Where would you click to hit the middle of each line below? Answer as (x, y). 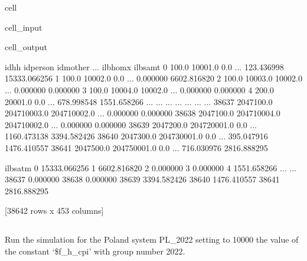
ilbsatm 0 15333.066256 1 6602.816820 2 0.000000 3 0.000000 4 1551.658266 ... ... (151, 167)
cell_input (24, 27)
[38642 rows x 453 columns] (54, 211)
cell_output (26, 47)
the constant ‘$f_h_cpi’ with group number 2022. (95, 251)
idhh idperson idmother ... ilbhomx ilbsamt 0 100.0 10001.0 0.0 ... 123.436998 (144, 66)
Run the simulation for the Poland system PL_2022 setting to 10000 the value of (152, 239)
